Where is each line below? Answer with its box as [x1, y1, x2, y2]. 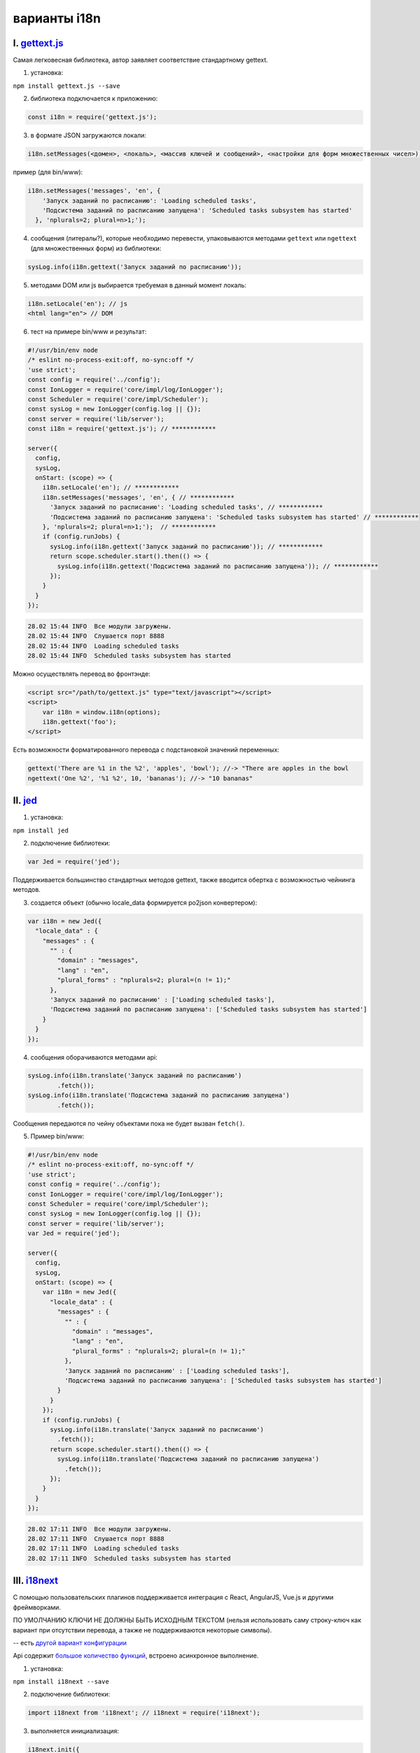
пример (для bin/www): [13, 168, 83, 177]
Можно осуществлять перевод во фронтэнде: [13, 670, 150, 678]
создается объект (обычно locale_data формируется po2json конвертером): [30, 898, 258, 907]
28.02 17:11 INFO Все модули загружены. [27, 1525, 172, 1533]
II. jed [13, 794, 38, 806]
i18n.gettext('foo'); [42, 718, 117, 726]
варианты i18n [13, 11, 101, 26]
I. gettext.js [13, 37, 64, 49]
